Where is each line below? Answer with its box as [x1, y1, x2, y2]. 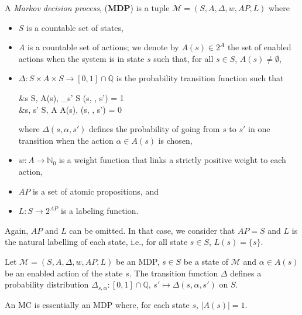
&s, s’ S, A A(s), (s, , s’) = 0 [18, 103, 122, 115]
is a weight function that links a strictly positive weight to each [59, 154, 286, 166]
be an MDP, [115, 255, 160, 267]
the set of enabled [227, 41, 291, 53]
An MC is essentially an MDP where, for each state [5, 298, 190, 310]
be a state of [183, 255, 229, 267]
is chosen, [158, 134, 193, 146]
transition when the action [18, 134, 114, 146]
